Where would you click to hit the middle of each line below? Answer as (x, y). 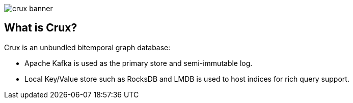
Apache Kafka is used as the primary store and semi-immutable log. (139, 63)
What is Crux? (41, 28)
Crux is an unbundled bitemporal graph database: (87, 47)
